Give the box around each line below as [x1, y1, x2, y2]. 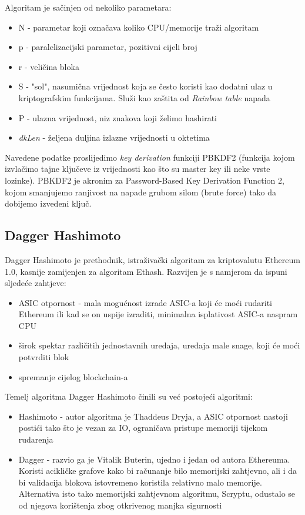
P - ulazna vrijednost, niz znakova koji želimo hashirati [18, 111, 217, 124]
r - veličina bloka [18, 60, 79, 72]
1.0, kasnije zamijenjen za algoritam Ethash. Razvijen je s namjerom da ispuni [5, 265, 287, 277]
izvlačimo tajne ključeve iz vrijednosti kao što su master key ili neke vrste [5, 162, 270, 175]
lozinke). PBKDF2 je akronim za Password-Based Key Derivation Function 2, [5, 174, 284, 186]
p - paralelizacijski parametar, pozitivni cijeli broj [18, 41, 197, 53]
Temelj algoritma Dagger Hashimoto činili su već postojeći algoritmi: [5, 390, 253, 403]
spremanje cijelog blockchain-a [18, 370, 128, 383]
